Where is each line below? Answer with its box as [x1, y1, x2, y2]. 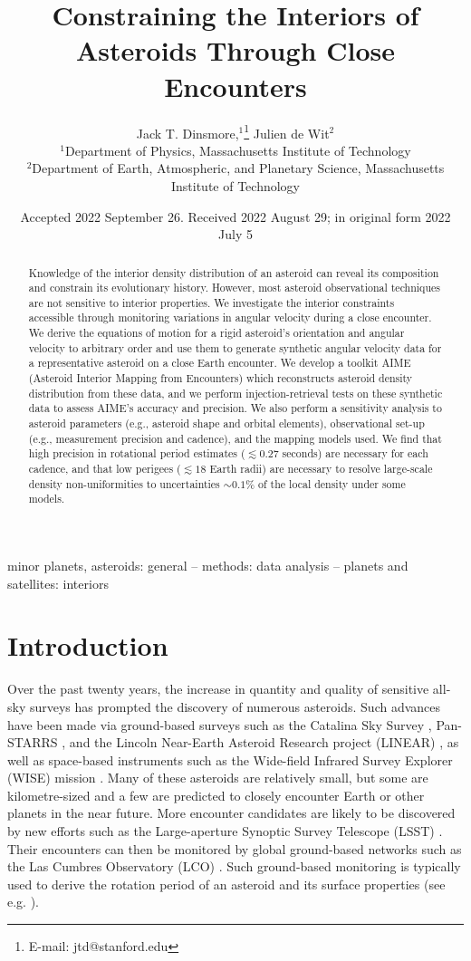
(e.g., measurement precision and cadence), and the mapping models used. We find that [28, 430, 442, 446]
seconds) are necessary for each [282, 446, 428, 461]
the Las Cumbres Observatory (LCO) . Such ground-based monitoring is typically [7, 857, 461, 876]
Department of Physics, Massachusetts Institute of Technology [65, 140, 411, 159]
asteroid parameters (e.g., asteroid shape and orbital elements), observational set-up [28, 416, 425, 431]
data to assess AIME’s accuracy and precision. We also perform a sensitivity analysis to [28, 400, 442, 416]
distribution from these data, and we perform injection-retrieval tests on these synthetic [28, 385, 443, 400]
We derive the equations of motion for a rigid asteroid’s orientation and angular [28, 325, 405, 341]
